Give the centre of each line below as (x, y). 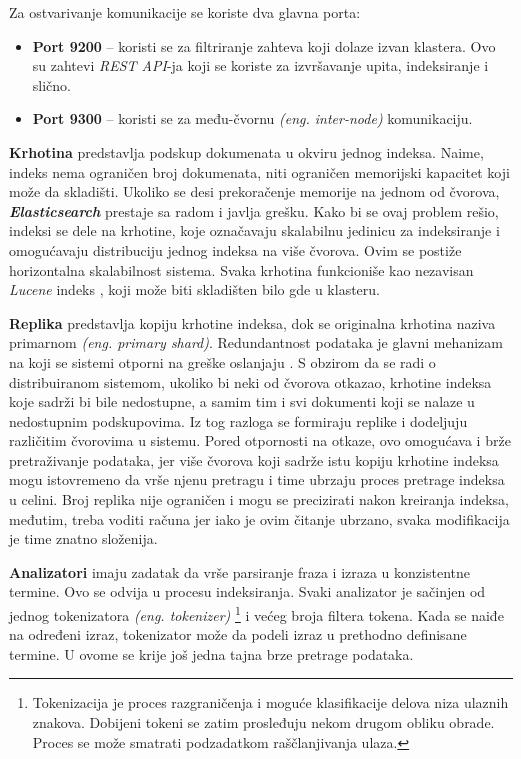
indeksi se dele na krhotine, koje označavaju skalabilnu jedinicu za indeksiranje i (254, 230)
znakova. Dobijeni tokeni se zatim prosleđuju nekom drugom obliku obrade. (263, 722)
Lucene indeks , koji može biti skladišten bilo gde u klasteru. (194, 289)
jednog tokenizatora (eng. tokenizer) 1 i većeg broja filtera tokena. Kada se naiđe (256, 613)
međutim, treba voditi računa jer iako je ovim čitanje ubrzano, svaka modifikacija (259, 518)
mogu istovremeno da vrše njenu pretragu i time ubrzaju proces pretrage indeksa (257, 479)
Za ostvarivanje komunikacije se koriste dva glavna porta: (185, 12)
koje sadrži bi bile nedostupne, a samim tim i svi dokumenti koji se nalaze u (242, 401)
